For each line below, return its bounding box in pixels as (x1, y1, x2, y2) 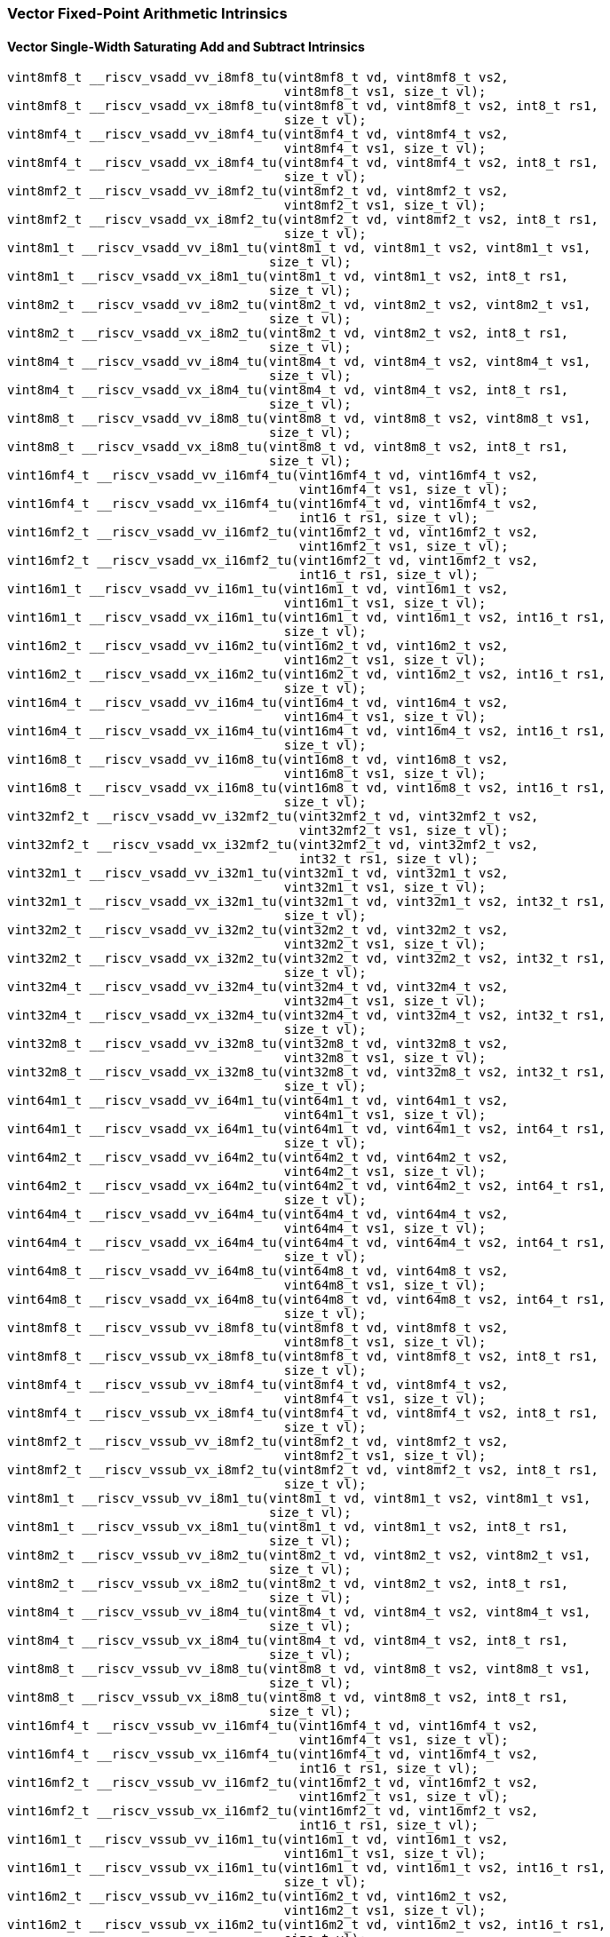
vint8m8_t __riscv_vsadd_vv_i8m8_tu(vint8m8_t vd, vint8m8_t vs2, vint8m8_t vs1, (7, 411, 591, 426)
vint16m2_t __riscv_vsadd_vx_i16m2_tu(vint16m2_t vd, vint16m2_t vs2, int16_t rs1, (7, 667, 606, 682)
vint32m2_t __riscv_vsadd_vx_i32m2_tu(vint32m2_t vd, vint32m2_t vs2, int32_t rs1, (7, 951, 606, 966)
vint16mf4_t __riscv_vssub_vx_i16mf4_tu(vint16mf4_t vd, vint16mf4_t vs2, (7, 1747, 539, 1762)
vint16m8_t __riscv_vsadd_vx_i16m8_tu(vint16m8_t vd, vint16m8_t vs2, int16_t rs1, (7, 781, 606, 796)
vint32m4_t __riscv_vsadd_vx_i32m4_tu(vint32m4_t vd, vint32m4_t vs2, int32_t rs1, (7, 1008, 606, 1023)
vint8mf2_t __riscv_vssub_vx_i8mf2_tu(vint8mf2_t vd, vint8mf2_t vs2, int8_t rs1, (7, 1463, 598, 1478)
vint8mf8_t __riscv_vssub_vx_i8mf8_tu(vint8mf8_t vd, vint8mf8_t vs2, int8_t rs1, (7, 1349, 598, 1364)
